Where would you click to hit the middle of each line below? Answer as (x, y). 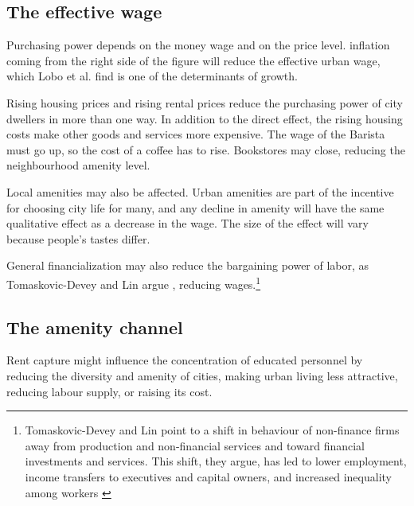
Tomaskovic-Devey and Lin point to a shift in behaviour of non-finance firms (212, 430)
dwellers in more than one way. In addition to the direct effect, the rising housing (205, 118)
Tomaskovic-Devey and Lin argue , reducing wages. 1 (134, 282)
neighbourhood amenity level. (78, 165)
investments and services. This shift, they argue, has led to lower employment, (216, 461)
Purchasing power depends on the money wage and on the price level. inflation (198, 45)
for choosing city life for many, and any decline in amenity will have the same (195, 207)
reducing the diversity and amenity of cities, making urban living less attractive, (202, 375)
